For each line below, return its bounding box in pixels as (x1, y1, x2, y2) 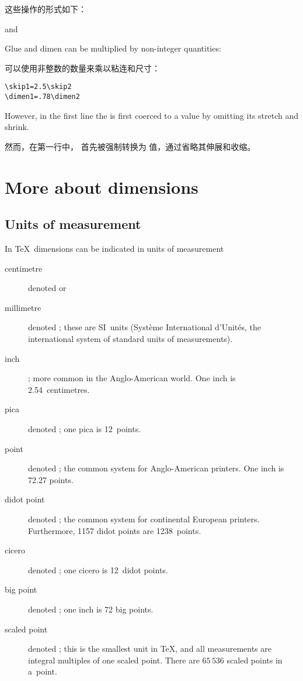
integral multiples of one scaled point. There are (28, 653, 200, 666)
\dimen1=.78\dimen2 (5, 93, 80, 101)
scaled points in (227, 653, 283, 666)
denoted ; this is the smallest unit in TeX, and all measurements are (28, 642, 272, 655)
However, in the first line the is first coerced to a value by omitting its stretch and (5, 109, 298, 121)
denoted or (28, 282, 67, 294)
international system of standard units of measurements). (28, 333, 233, 345)
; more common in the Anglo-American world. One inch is (28, 372, 236, 384)
